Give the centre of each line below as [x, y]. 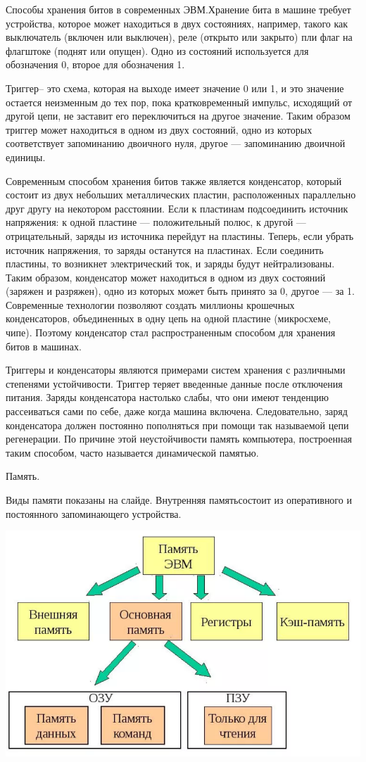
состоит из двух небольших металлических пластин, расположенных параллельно [181, 195]
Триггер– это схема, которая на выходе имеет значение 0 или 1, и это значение [175, 88]
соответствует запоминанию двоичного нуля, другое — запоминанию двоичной [176, 143]
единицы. [26, 157]
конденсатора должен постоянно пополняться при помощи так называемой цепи [177, 425]
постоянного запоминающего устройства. [94, 513]
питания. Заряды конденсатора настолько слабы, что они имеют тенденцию [168, 397]
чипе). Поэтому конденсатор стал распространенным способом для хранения [171, 332]
